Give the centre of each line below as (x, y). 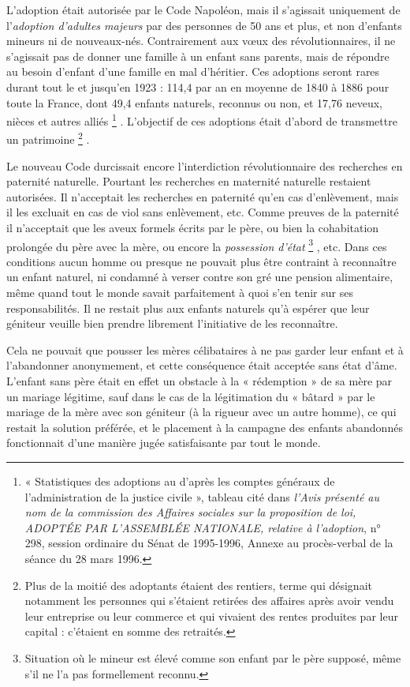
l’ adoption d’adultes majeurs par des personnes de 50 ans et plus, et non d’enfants (204, 25)
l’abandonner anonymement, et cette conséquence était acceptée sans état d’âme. (202, 365)
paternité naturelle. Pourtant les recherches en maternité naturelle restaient (189, 181)
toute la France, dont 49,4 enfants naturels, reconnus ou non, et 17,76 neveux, (194, 102)
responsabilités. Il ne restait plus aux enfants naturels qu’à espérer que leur (188, 308)
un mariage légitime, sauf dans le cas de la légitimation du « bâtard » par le (191, 396)
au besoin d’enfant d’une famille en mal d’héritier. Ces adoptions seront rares (193, 71)
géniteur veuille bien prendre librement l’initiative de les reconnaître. (172, 323)
